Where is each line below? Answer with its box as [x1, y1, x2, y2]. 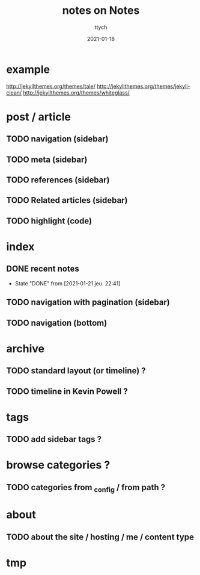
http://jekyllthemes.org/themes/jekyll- [97, 82, 190, 90]
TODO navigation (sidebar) [6, 134, 109, 145]
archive [6, 341, 45, 355]
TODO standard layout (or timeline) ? [6, 365, 146, 376]
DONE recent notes [6, 264, 79, 274]
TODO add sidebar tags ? [6, 434, 102, 444]
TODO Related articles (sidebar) [6, 195, 128, 205]
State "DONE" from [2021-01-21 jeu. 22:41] [14, 279, 121, 287]
